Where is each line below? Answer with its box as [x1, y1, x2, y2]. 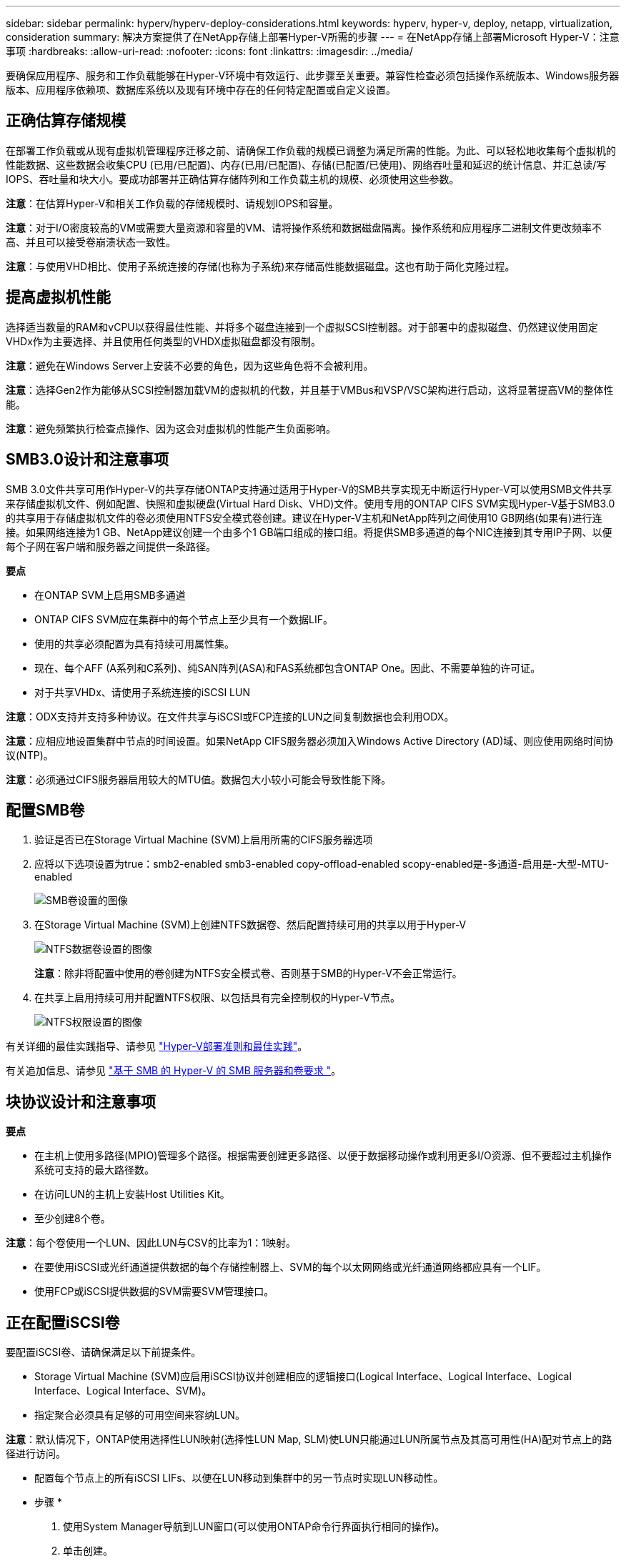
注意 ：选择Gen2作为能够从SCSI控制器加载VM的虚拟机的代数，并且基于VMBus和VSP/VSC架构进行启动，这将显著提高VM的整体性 [6, 383, 614, 396]
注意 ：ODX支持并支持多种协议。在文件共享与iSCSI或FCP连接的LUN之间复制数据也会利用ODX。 [6, 710, 454, 723]
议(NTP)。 [6, 748, 54, 761]
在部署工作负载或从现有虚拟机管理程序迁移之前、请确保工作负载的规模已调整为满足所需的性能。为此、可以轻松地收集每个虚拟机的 [6, 144, 616, 157]
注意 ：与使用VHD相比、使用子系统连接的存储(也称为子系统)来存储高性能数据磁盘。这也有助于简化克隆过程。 [6, 259, 515, 272]
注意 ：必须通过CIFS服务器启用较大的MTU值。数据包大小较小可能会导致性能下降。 [6, 773, 392, 786]
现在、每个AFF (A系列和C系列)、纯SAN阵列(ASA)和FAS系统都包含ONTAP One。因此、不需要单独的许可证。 [34, 661, 541, 674]
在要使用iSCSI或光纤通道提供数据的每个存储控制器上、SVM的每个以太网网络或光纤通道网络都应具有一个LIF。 [34, 1261, 547, 1274]
